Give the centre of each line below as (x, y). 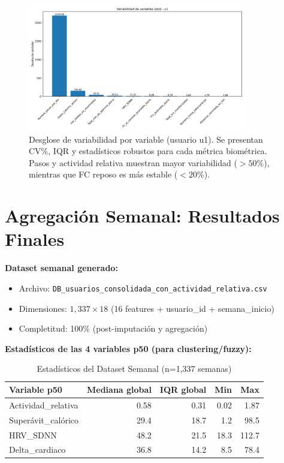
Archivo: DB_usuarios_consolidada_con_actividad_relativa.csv (143, 288)
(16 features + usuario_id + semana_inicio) (192, 308)
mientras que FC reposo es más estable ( (103, 174)
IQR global (183, 390)
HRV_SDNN (33, 435)
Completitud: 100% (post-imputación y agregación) (113, 328)
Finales (35, 239)
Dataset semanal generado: (61, 268)
